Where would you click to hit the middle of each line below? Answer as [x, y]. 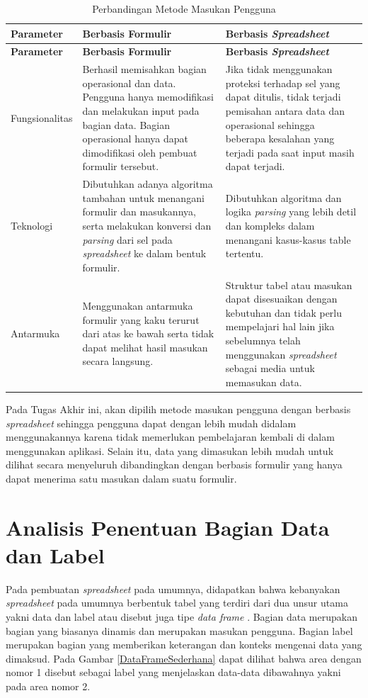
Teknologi [32, 226]
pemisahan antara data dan [285, 111]
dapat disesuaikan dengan [281, 299]
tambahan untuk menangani [143, 197]
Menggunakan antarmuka [138, 306]
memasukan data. [264, 382]
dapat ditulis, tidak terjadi [283, 97]
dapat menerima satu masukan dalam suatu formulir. [121, 478]
